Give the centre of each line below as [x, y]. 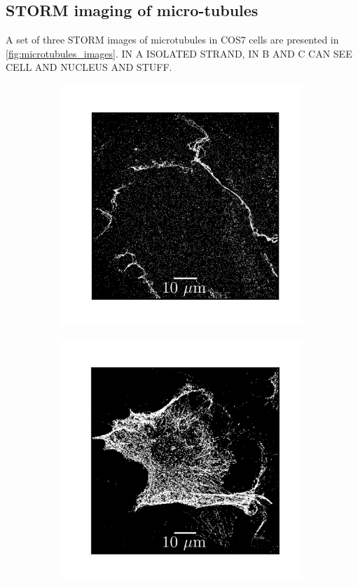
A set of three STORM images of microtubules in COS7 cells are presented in [172, 40]
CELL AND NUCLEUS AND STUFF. [89, 67]
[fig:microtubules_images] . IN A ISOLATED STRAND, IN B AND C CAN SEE [179, 53]
